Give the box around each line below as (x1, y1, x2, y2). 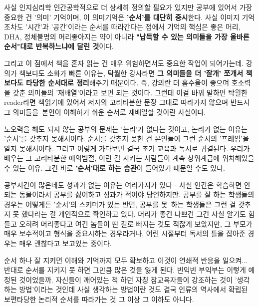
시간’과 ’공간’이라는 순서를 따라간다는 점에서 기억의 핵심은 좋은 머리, (27, 21, 241, 32)
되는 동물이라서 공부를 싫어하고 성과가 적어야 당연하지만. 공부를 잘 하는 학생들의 (4, 189, 255, 200)
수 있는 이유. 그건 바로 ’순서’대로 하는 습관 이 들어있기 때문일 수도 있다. (4, 162, 225, 173)
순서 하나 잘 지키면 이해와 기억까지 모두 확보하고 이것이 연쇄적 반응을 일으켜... (4, 255, 248, 265)
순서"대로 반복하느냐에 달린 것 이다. (4, 41, 114, 51)
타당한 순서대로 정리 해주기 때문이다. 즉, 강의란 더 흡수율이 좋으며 (26, 77, 230, 88)
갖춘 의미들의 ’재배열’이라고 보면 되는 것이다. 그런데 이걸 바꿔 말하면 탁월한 (12, 87, 248, 97)
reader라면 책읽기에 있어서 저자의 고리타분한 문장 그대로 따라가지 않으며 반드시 (4, 97, 250, 107)
